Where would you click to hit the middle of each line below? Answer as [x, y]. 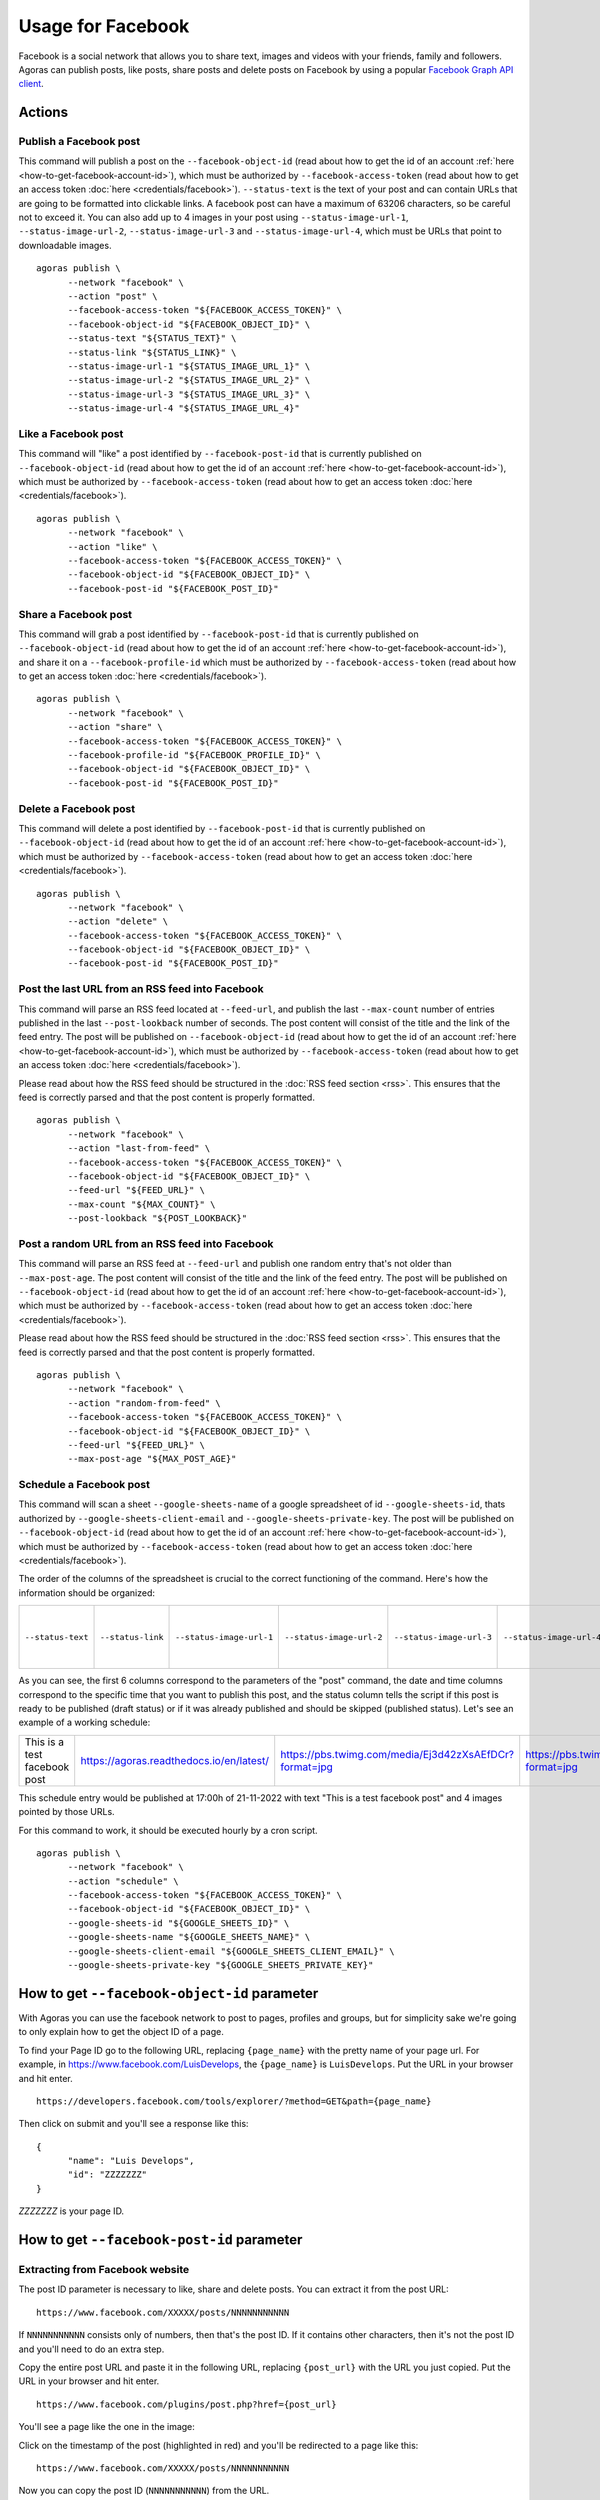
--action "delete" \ [118, 921]
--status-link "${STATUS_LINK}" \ [152, 352]
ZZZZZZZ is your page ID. [71, 2211]
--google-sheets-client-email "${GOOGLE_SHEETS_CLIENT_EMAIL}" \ [231, 1951]
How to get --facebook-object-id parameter [168, 1993]
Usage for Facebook [104, 26]
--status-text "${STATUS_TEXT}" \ [152, 338]
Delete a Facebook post [76, 808]
